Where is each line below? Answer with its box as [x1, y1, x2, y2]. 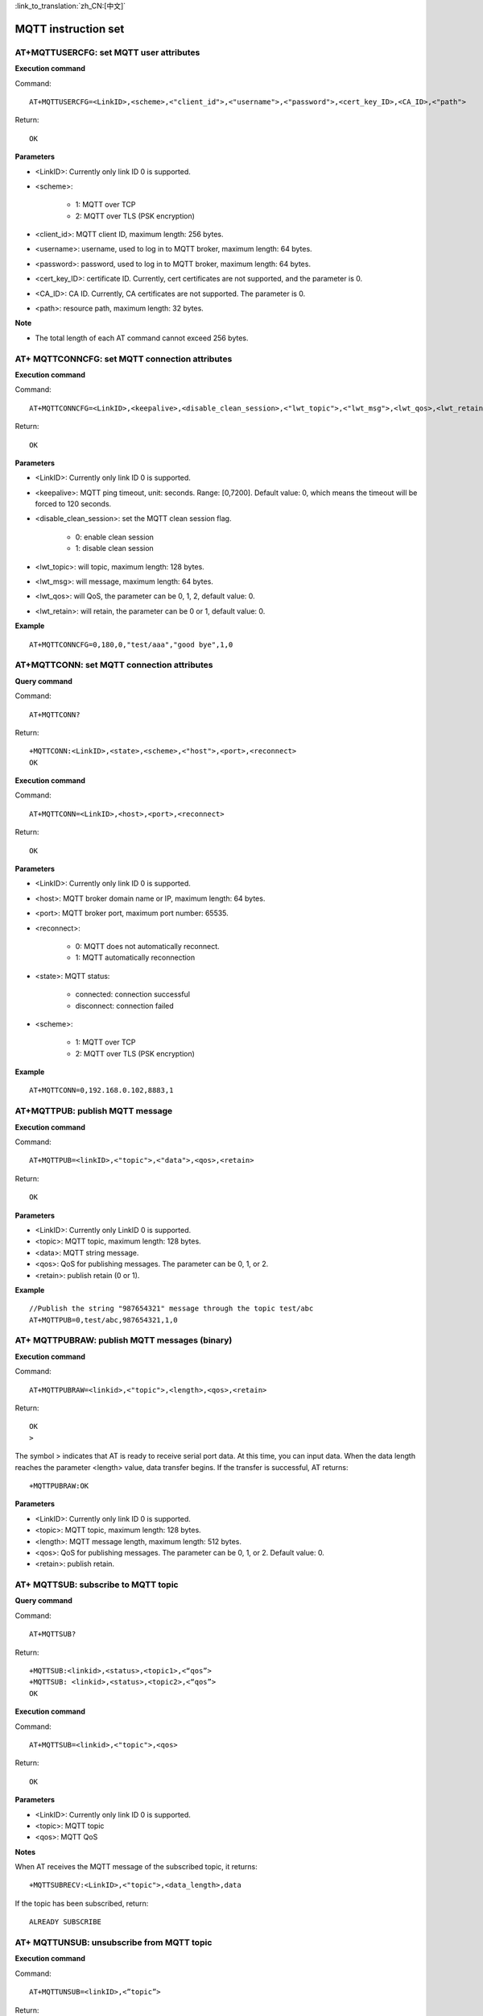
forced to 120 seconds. [35, 499, 112, 509]
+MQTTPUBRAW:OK [29, 1481, 89, 1490]
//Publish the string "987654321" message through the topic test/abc [29, 1304, 314, 1314]
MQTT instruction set [14, 22, 125, 35]
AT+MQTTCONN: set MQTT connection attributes [14, 660, 213, 671]
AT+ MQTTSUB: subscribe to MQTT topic [14, 1579, 179, 1590]
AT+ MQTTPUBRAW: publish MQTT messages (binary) [14, 1335, 233, 1346]
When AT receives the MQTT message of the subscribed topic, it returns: [14, 1862, 258, 1872]
